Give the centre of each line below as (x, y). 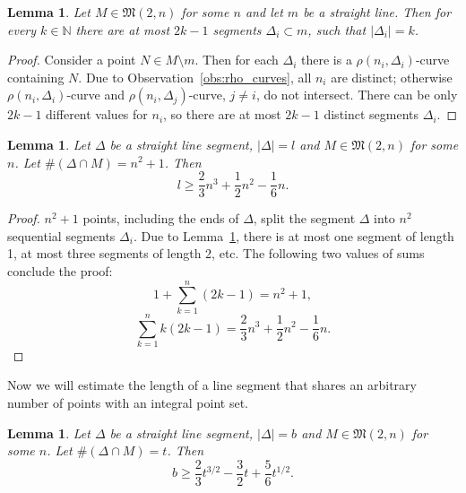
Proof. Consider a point (72, 60)
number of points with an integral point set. (128, 403)
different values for (97, 114)
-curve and (95, 95)
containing (36, 77)
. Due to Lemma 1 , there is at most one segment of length (293, 235)
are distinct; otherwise (392, 77)
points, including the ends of (161, 218)
